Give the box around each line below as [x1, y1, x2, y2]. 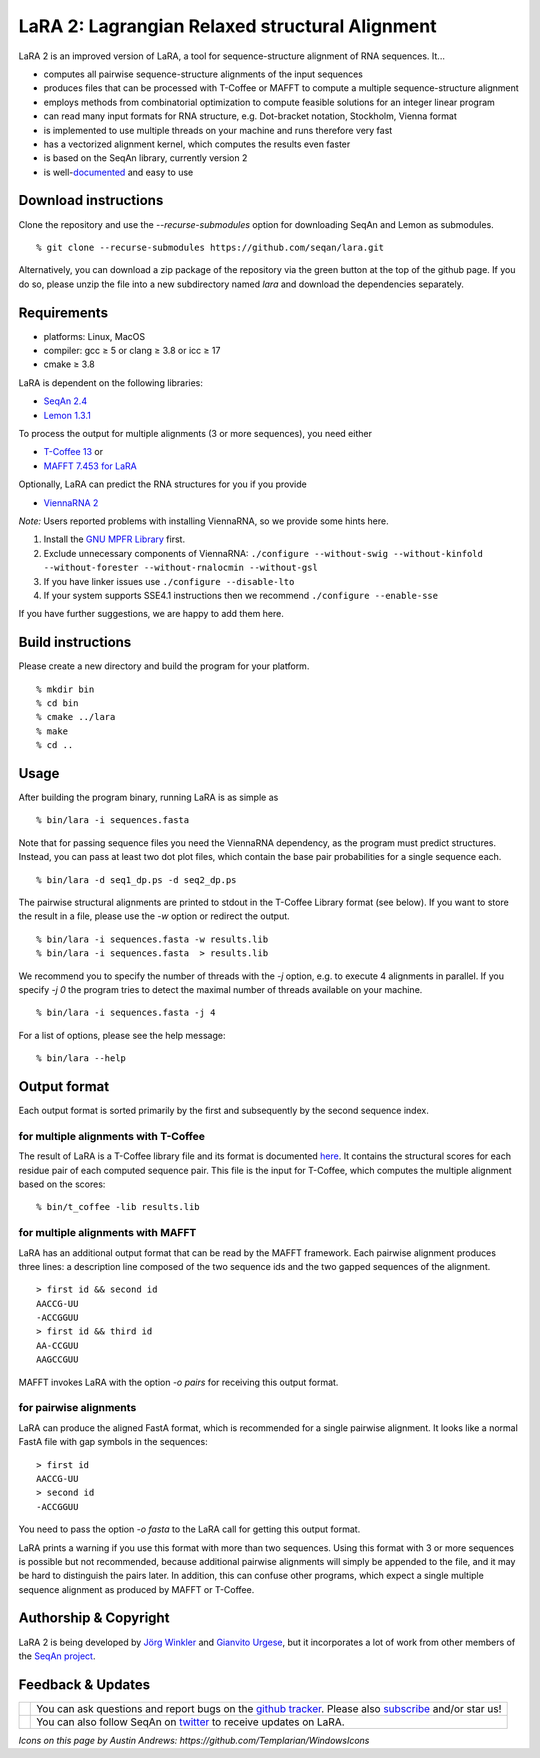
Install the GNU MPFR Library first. [43, 533, 185, 545]
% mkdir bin [36, 683, 95, 695]
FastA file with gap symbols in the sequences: [18, 1436, 209, 1448]
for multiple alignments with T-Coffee [18, 1129, 205, 1143]
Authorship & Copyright [18, 1610, 170, 1627]
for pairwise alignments [18, 1401, 137, 1415]
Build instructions [18, 634, 132, 651]
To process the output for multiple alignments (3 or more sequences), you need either [18, 428, 372, 439]
